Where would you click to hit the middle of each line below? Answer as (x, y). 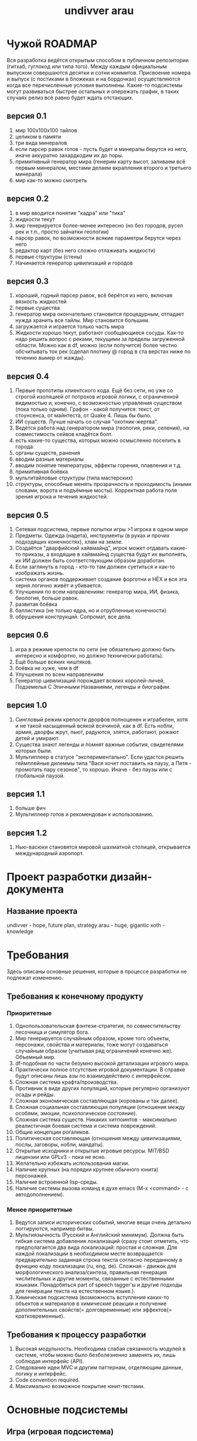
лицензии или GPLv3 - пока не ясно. (60, 1157)
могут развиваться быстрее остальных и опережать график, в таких (93, 91)
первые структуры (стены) (49, 256)
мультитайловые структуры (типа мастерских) (74, 478)
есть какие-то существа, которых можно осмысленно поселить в (98, 440)
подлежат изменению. (35, 978)
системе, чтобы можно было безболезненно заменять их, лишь (95, 1355)
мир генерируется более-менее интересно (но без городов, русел (99, 225)
